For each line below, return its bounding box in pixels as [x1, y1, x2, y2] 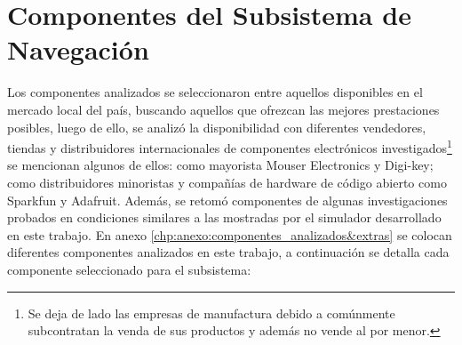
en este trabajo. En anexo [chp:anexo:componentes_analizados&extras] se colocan [7, 225, 452, 244]
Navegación [7, 31, 149, 68]
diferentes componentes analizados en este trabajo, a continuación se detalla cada [7, 243, 450, 261]
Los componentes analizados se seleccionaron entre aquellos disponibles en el [7, 83, 423, 101]
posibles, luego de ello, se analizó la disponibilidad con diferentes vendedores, [7, 117, 426, 136]
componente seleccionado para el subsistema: [7, 260, 251, 278]
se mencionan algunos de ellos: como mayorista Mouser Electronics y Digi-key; [7, 156, 434, 174]
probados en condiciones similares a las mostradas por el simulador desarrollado [7, 208, 442, 227]
